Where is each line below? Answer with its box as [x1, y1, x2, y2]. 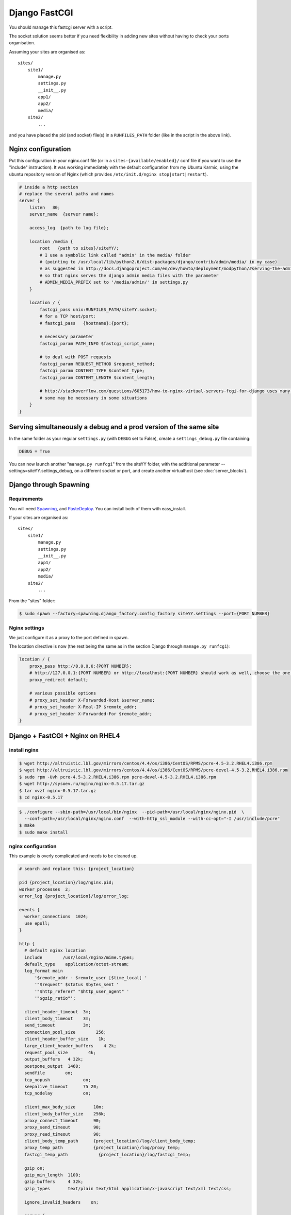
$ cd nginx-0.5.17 [19, 795, 63, 800]
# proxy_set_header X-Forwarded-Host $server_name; [29, 697, 155, 703]
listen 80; [29, 205, 61, 210]
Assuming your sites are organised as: [9, 49, 86, 54]
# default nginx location [24, 948, 86, 954]
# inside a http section [19, 184, 79, 190]
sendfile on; [24, 1070, 73, 1076]
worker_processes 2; [19, 886, 71, 892]
